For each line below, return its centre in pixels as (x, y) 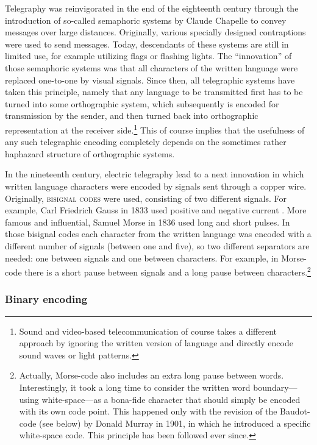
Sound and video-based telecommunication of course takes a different (148, 331)
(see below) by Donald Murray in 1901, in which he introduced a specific (175, 423)
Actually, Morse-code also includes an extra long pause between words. (151, 375)
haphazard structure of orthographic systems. (90, 153)
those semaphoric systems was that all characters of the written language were (151, 67)
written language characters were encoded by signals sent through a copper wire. (156, 186)
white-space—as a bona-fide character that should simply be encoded (171, 399)
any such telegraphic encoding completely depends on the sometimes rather (146, 142)
